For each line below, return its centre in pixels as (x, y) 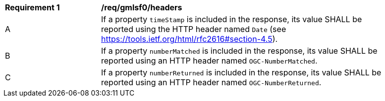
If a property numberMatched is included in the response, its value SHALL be (239, 51)
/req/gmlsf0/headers (142, 7)
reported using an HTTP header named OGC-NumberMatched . (209, 61)
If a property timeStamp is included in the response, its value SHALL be (232, 19)
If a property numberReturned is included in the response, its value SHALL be (241, 72)
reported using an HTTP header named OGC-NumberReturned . (211, 82)
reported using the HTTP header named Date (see (194, 29)
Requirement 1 (32, 7)
